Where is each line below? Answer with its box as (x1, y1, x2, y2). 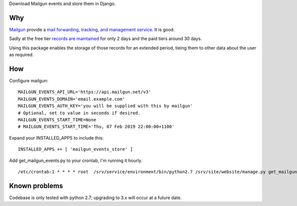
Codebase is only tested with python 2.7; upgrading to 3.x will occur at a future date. (9, 195, 182, 201)
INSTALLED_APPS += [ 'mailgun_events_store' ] (18, 147, 133, 152)
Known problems (9, 181, 63, 190)
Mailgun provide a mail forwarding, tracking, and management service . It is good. (9, 26, 175, 32)
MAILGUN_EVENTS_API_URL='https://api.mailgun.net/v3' (18, 89, 151, 95)
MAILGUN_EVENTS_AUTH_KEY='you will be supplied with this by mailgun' (18, 103, 193, 109)
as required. (9, 52, 34, 58)
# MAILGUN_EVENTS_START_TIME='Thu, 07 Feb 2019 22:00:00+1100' (18, 124, 175, 130)
